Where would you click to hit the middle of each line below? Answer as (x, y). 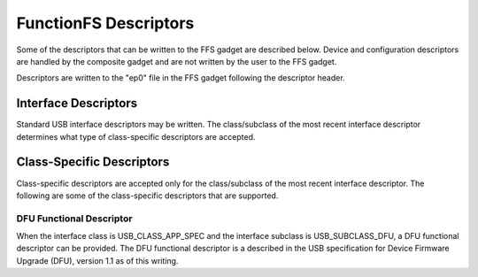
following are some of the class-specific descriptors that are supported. (147, 196)
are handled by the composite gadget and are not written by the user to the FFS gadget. (177, 61)
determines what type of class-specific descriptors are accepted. (136, 136)
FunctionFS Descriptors (105, 23)
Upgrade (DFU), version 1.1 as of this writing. (97, 260)
